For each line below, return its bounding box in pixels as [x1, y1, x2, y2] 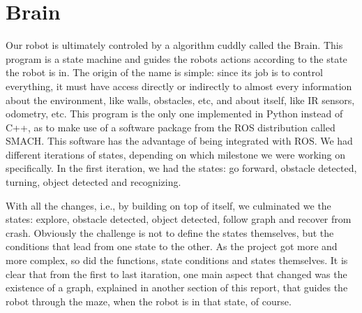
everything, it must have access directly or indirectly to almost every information [6, 78, 352, 93]
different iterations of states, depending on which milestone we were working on [6, 147, 345, 161]
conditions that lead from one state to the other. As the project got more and [6, 239, 338, 254]
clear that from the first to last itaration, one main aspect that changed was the [6, 266, 347, 281]
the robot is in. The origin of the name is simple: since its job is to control [6, 65, 323, 80]
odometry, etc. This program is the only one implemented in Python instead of [6, 106, 343, 121]
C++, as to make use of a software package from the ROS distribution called [6, 119, 335, 134]
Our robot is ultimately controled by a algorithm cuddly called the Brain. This [6, 38, 343, 52]
